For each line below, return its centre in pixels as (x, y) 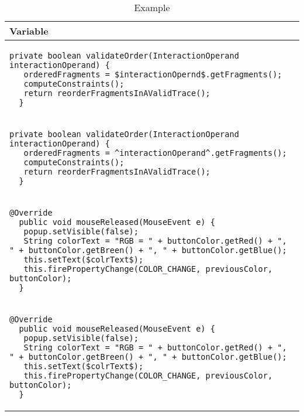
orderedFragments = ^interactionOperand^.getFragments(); (155, 153)
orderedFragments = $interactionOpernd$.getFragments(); (153, 74)
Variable (29, 31)
